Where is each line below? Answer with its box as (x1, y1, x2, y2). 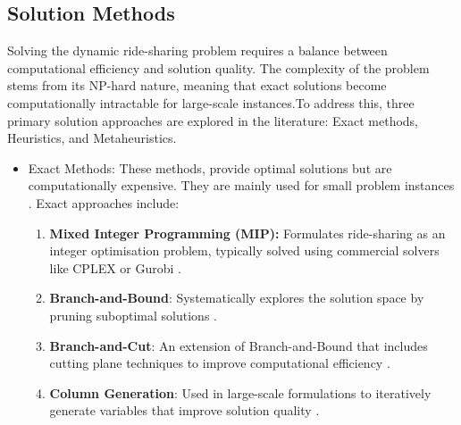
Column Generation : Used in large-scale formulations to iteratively (49, 383, 432, 402)
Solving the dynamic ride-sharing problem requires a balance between (7, 41, 388, 60)
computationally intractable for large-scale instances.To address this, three (7, 93, 415, 112)
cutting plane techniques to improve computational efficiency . (49, 354, 390, 372)
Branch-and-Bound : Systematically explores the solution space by (49, 288, 424, 307)
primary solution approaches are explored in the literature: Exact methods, (7, 111, 419, 129)
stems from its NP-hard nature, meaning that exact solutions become (7, 76, 387, 95)
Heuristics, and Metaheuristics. (7, 129, 177, 147)
